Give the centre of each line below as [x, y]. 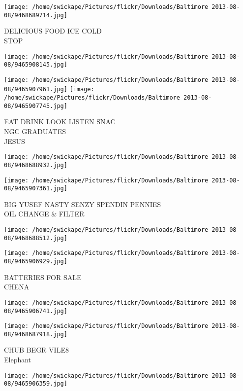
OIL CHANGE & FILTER [44, 214]
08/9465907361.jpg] [36, 189]
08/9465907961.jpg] [36, 89]
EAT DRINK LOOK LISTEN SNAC [60, 122]
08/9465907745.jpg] [36, 106]
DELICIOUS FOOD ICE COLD [53, 31]
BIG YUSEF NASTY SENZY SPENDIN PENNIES [83, 204]
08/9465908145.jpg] [36, 65]
